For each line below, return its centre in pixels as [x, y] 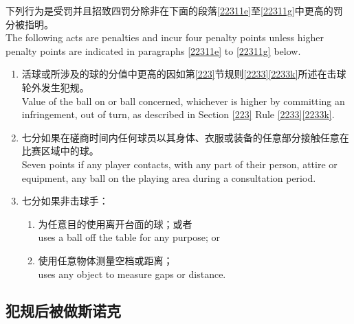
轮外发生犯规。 [55, 87]
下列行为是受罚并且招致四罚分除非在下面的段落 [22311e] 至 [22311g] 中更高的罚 [174, 10]
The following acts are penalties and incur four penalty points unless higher [165, 37]
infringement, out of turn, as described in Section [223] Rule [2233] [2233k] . [178, 114]
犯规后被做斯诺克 [63, 311]
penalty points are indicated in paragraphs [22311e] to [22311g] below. [153, 50]
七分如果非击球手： [65, 201]
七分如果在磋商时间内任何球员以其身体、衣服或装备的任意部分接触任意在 [185, 137]
